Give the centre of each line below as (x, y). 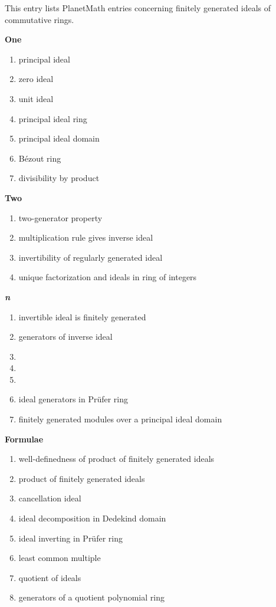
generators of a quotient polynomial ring (91, 597)
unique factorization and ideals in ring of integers (108, 277)
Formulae (24, 439)
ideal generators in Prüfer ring (73, 399)
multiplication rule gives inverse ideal (86, 237)
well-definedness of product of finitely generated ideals (116, 459)
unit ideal (36, 98)
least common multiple (60, 558)
